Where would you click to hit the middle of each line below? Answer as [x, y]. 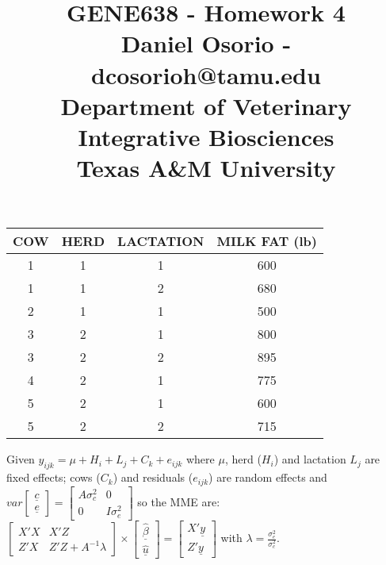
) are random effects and [268, 477]
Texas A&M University [206, 168]
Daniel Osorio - [206, 43]
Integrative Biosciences [206, 136]
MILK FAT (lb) [267, 241]
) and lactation [310, 459]
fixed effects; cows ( [54, 477]
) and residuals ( [153, 477]
